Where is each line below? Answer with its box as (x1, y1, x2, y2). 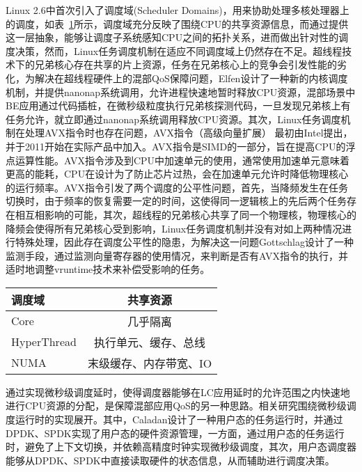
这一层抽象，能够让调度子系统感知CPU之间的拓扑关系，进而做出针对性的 (6, 30, 339, 45)
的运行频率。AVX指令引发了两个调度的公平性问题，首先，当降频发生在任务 (6, 180, 348, 194)
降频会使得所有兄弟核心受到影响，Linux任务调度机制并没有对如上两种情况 (6, 221, 343, 235)
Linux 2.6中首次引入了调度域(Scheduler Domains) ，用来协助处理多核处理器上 (6, 3, 349, 17)
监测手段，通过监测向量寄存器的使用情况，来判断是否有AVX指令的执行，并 (6, 248, 348, 262)
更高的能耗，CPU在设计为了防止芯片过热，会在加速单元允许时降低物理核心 (6, 166, 349, 181)
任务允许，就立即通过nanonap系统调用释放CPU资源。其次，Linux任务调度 (6, 111, 341, 126)
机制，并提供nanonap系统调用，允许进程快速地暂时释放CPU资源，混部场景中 (6, 84, 356, 99)
